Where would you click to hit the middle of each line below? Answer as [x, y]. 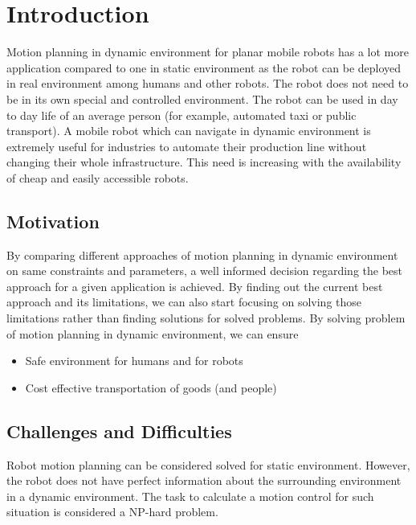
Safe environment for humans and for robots [134, 361]
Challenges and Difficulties [119, 431]
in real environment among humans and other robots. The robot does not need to [208, 83]
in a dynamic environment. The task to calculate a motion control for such [190, 496]
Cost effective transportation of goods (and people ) [151, 387]
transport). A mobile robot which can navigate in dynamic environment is [189, 131]
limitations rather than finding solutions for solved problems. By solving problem [206, 318]
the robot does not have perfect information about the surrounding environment [204, 480]
